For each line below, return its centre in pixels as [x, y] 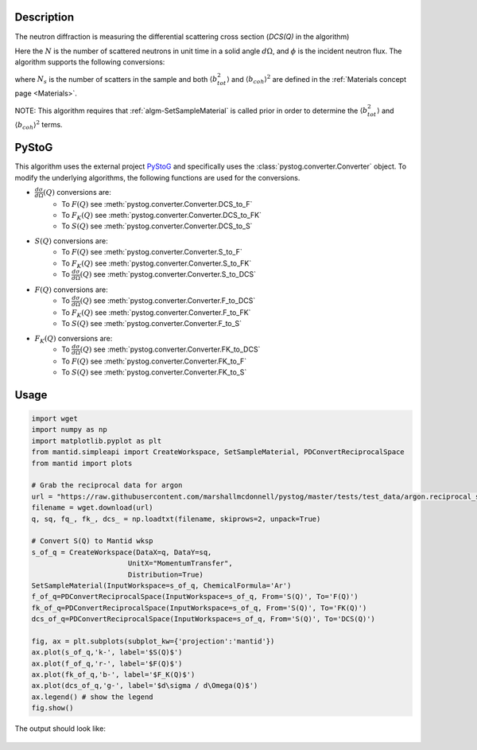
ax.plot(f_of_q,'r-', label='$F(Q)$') [107, 663]
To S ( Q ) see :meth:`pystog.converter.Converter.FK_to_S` [154, 372]
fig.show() [52, 708]
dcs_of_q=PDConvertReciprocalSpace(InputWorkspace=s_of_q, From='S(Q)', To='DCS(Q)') [203, 619]
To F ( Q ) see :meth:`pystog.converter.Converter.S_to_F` [152, 252]
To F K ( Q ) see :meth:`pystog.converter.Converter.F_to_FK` [156, 313]
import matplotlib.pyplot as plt [97, 441]
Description [45, 17]
